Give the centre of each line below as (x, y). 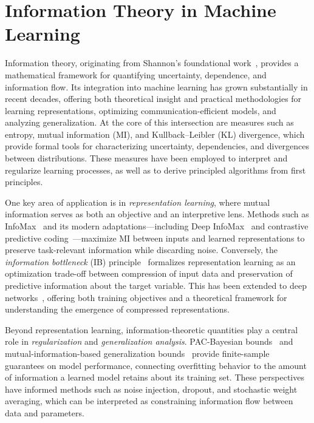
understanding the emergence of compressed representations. (118, 309)
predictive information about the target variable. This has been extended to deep (156, 285)
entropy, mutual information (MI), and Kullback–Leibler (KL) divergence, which (155, 134)
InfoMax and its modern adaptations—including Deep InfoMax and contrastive (157, 226)
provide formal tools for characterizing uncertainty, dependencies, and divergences (157, 146)
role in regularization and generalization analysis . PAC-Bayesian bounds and (149, 341)
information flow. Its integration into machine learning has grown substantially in (156, 86)
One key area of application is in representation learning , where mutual (138, 202)
